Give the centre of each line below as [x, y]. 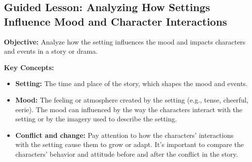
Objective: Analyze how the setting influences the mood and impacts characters [125, 41]
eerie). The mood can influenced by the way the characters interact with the [129, 109]
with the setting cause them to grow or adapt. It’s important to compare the [129, 144]
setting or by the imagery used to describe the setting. [96, 119]
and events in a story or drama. [51, 51]
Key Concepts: [29, 67]
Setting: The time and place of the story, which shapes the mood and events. [132, 83]
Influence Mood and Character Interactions [116, 21]
